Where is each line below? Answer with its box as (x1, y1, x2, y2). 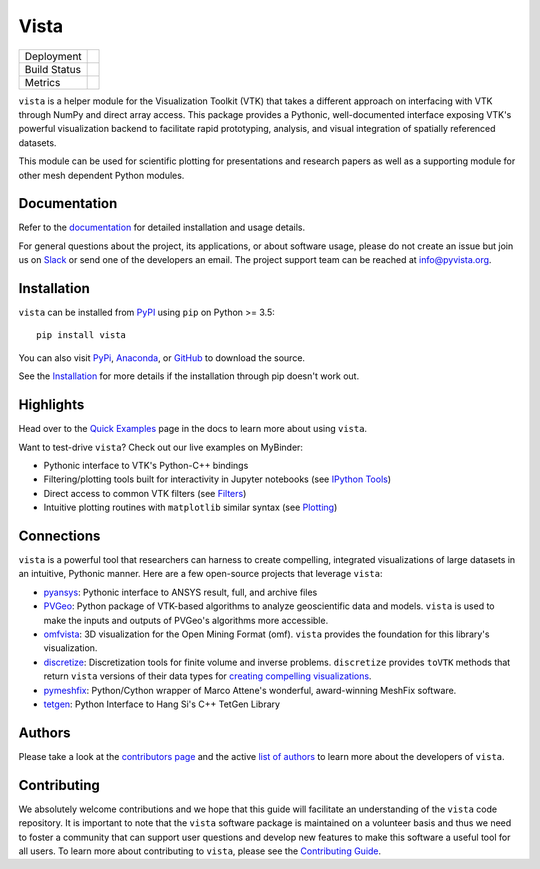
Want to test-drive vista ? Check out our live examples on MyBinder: (18, 441, 304, 453)
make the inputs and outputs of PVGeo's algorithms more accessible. (43, 614, 329, 626)
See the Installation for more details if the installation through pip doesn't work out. (18, 370, 360, 382)
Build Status (24, 62, 82, 76)
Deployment (24, 49, 82, 63)
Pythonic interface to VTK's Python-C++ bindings (43, 459, 249, 471)
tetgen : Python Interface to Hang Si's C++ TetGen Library (43, 698, 280, 710)
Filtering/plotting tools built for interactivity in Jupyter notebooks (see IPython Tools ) (43, 473, 392, 485)
